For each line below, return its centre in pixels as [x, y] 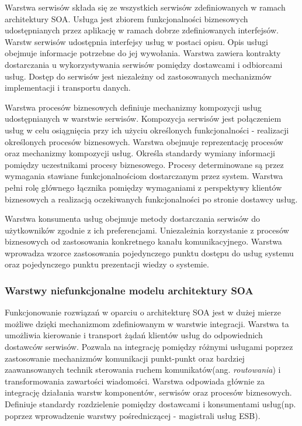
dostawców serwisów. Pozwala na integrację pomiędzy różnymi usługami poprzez [149, 347]
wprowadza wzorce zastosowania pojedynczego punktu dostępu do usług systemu [149, 252]
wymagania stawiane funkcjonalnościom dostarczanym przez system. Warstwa [144, 176]
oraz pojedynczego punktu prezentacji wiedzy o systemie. [107, 264]
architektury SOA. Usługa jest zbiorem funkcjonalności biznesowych [126, 18]
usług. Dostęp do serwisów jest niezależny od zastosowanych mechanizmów [138, 76]
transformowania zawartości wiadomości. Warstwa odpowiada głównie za [135, 381]
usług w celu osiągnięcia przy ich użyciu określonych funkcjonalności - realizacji [147, 130]
